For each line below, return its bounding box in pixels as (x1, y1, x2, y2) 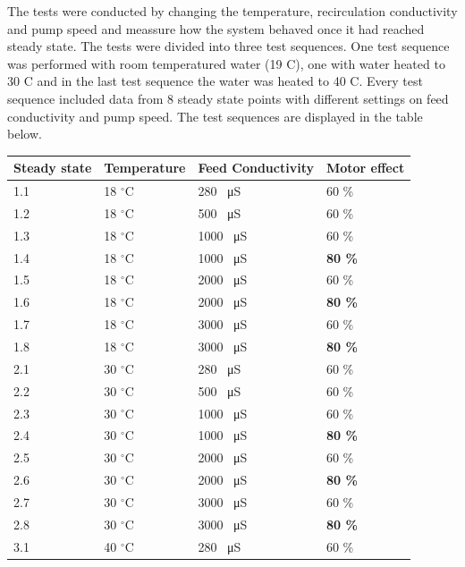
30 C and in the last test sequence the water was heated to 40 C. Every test (7, 72, 423, 90)
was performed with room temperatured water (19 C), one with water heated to (7, 54, 445, 72)
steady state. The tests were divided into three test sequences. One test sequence (7, 37, 450, 55)
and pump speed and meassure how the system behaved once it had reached (7, 19, 425, 38)
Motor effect (325, 158, 405, 177)
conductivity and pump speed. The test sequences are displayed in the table (7, 106, 423, 125)
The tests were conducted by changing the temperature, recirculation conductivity (7, 2, 458, 20)
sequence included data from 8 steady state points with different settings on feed (7, 89, 449, 107)
